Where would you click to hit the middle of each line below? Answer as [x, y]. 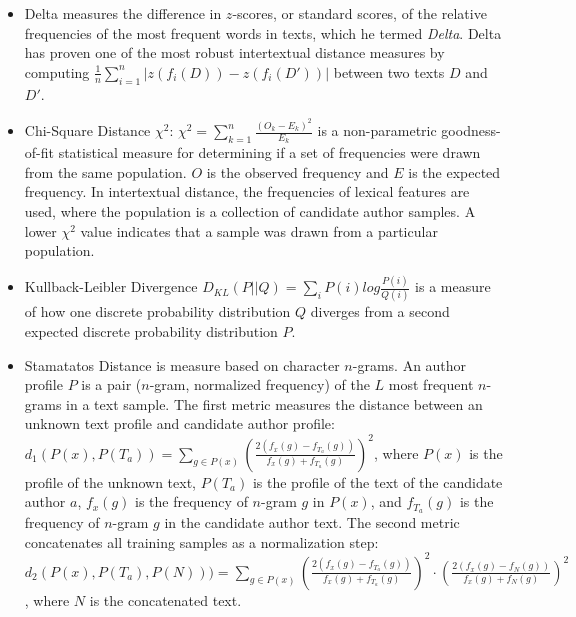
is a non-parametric [377, 130]
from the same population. [105, 171]
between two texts [389, 71]
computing [57, 71]
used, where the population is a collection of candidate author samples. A [250, 211]
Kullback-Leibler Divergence [111, 286]
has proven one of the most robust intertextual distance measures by [234, 52]
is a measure [453, 286]
